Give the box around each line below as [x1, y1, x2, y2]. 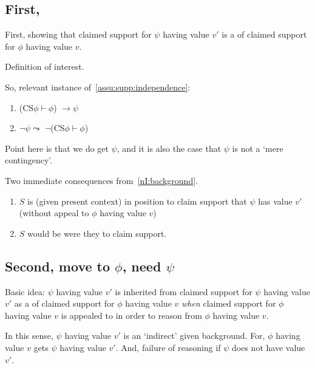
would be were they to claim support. [27, 227, 167, 239]
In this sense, [5, 329, 53, 342]
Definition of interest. [5, 60, 84, 73]
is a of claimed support [222, 28, 307, 41]
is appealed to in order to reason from [61, 308, 202, 321]
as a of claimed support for [14, 297, 115, 310]
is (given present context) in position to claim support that [27, 194, 247, 207]
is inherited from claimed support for [115, 285, 252, 298]
